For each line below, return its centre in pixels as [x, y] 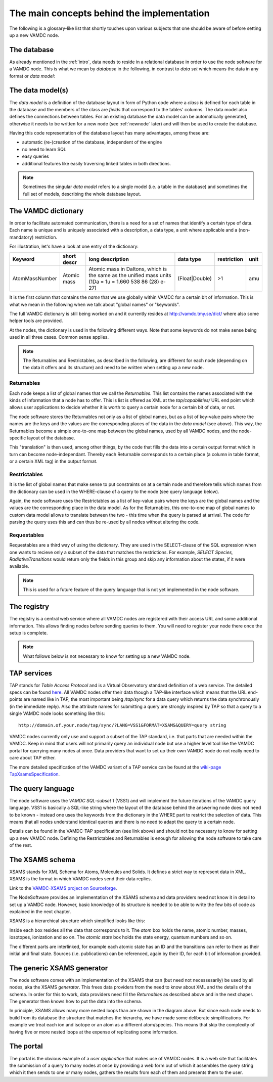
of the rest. [21, 845]
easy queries [35, 156]
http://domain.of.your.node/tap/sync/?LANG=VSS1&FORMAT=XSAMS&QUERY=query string [122, 725]
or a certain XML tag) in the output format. [53, 461]
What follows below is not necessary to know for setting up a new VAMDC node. [107, 656]
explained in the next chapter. [40, 912]
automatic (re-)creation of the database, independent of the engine [92, 142]
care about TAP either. [33, 758]
